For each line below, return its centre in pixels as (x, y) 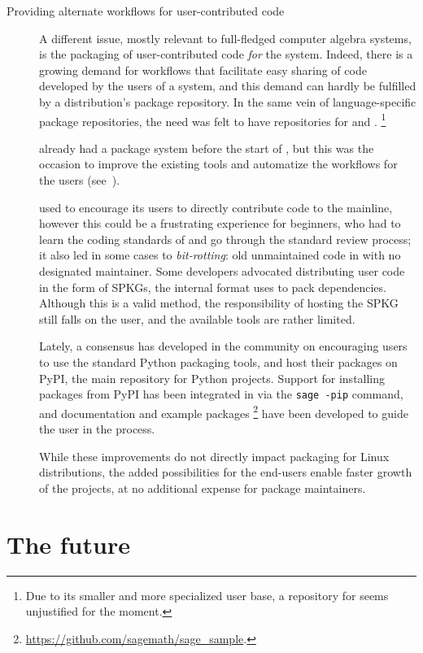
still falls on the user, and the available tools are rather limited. (197, 318)
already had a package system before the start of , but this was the (207, 148)
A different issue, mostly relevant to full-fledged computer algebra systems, (225, 38)
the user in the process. (97, 429)
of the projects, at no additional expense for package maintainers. (203, 488)
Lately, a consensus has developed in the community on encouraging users (223, 346)
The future (68, 544)
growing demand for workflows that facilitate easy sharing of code (203, 70)
